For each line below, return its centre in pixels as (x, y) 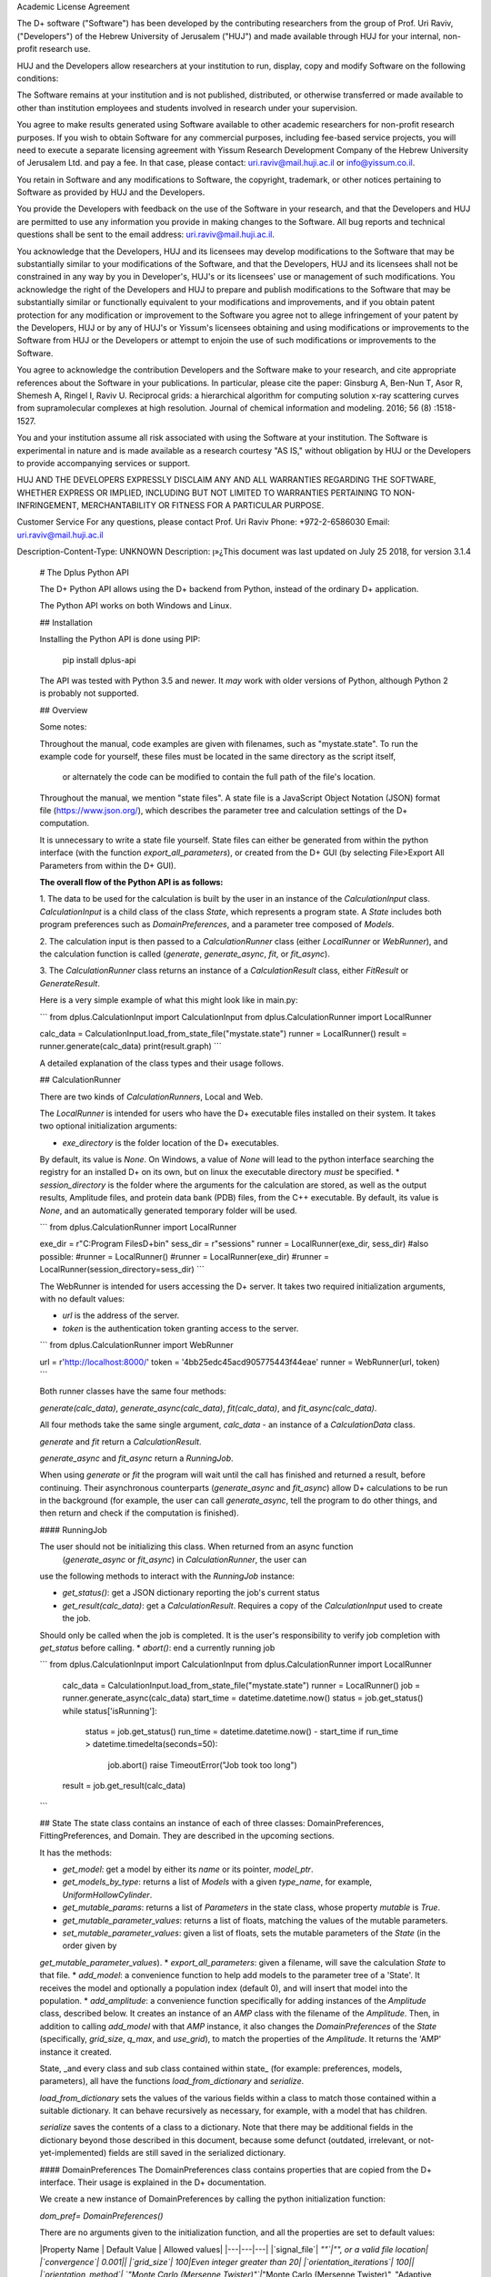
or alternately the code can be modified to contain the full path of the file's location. (219, 777)
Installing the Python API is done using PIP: (120, 639)
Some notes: (63, 727)
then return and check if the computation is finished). (140, 1513)
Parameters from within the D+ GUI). (108, 865)
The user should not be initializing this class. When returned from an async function (196, 1547)
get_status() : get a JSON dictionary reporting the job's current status (191, 1593)
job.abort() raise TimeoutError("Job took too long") (202, 1765)
